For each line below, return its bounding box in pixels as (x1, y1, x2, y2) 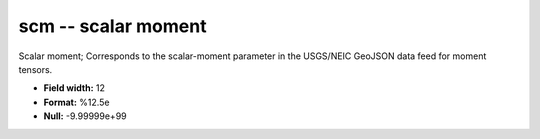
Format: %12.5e (43, 96, 110, 108)
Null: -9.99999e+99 (43, 110, 127, 122)
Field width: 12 (43, 82, 105, 94)
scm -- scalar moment (18, 15, 207, 37)
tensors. (18, 63, 53, 75)
